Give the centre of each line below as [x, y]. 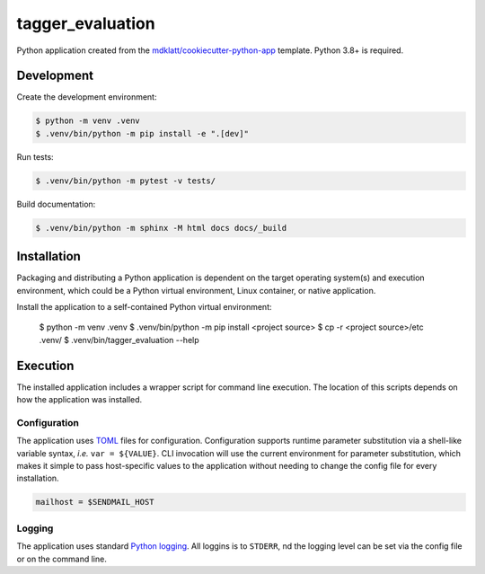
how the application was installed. [79, 400]
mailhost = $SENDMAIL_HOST [95, 502]
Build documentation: [56, 204]
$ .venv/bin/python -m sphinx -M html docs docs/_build [161, 228]
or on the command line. [62, 559]
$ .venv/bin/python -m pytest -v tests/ [125, 181]
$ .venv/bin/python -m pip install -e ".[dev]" [142, 133]
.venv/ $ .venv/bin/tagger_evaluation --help [119, 340]
